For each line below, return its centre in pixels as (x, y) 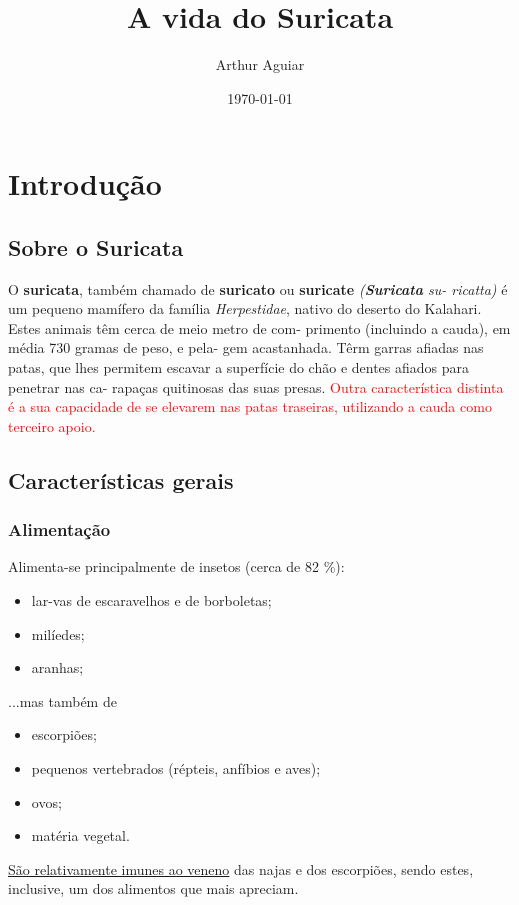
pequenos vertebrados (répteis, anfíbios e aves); (176, 768)
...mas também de (62, 700)
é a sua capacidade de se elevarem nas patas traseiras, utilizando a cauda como (250, 406)
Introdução (85, 183)
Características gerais (121, 479)
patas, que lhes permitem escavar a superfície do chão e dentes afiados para (239, 367)
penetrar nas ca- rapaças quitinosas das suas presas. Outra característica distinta (256, 386)
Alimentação (59, 529)
